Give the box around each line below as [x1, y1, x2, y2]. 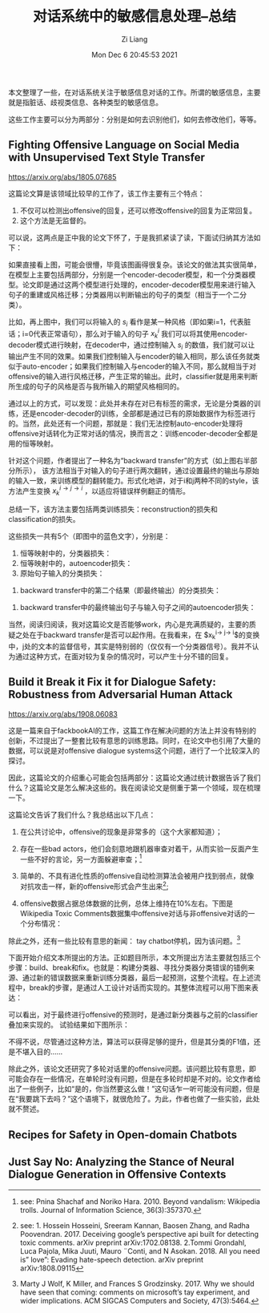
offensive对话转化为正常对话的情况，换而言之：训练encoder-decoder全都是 [8, 428, 259, 438]
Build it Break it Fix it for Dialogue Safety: [8, 675, 216, 689]
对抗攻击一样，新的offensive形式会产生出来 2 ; [19, 880, 169, 891]
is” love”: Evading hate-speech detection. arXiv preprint [19, 1254, 204, 1264]
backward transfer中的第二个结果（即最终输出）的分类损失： [19, 586, 222, 596]
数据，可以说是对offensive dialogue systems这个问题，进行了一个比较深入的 [8, 745, 260, 755]
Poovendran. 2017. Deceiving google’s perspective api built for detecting [19, 1229, 259, 1238]
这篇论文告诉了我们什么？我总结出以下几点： [8, 810, 156, 819]
